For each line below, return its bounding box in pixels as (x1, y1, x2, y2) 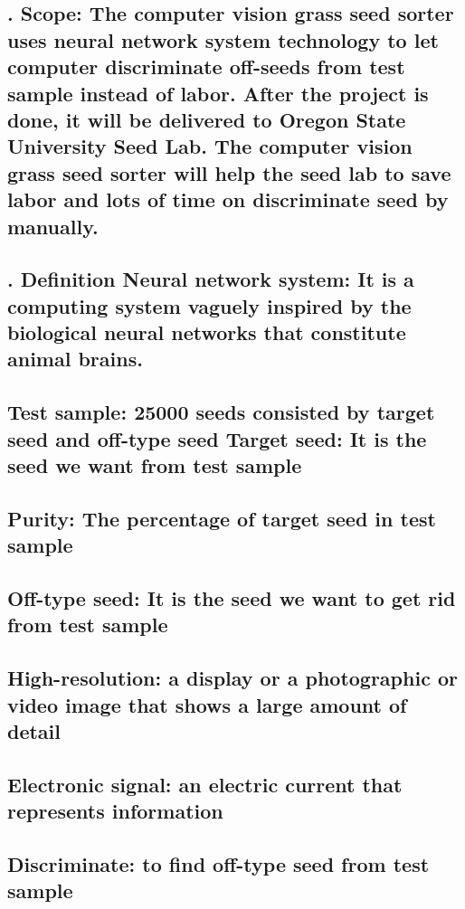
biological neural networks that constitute (7, 318, 406, 346)
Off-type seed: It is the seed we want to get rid (7, 583, 456, 611)
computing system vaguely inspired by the (7, 291, 412, 319)
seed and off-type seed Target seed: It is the (7, 424, 427, 452)
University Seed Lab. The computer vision (7, 132, 413, 160)
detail (7, 716, 62, 744)
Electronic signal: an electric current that (7, 770, 403, 798)
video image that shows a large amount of (7, 690, 407, 718)
